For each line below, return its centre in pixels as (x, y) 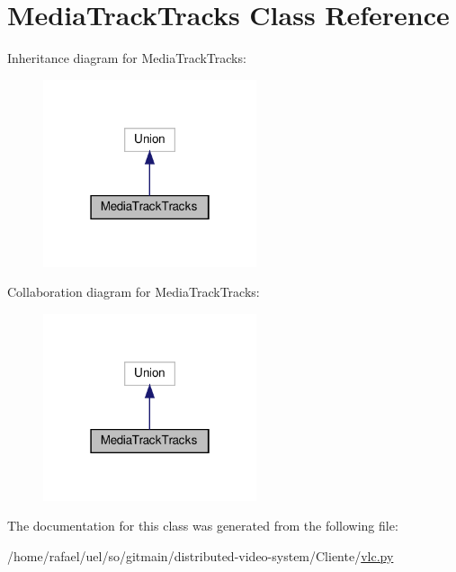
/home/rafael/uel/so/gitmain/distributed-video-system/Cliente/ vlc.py (201, 555)
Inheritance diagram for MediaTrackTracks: (127, 58)
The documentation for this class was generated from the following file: (203, 526)
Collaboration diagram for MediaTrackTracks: (134, 292)
